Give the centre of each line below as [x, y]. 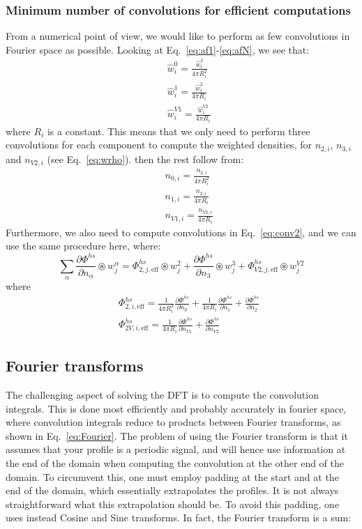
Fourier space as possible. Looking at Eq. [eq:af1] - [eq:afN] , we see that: [158, 49]
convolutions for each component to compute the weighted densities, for [159, 145]
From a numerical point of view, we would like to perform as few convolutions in [178, 36]
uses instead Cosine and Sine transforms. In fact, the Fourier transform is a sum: [179, 517]
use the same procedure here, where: [83, 246]
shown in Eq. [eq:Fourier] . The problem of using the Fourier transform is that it [177, 435]
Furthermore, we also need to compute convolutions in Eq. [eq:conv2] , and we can [181, 232]
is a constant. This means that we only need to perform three [179, 131]
